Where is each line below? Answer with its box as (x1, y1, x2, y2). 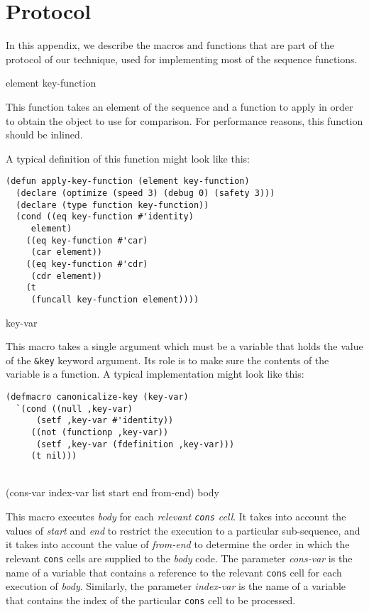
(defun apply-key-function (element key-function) (6, 176, 250, 187)
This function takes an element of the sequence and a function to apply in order (6, 99, 353, 114)
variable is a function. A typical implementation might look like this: (6, 366, 304, 381)
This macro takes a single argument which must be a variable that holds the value (6, 339, 363, 354)
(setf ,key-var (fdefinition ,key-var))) (35, 439, 235, 449)
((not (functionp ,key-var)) (31, 427, 169, 437)
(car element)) (31, 247, 103, 258)
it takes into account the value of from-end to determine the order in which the (6, 537, 350, 552)
